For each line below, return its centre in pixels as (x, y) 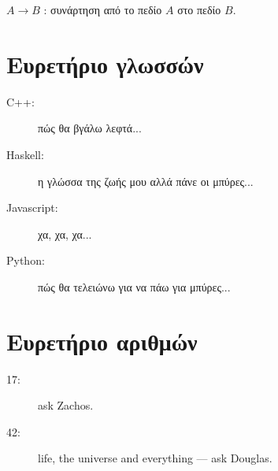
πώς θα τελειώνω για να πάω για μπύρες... (134, 286)
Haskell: (25, 154)
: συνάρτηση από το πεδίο (103, 9)
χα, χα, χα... (65, 234)
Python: (26, 260)
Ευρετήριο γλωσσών (105, 63)
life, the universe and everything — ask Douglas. (155, 458)
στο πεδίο (199, 9)
